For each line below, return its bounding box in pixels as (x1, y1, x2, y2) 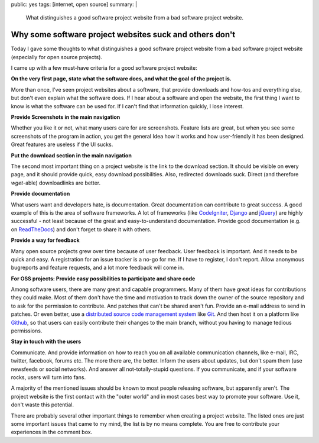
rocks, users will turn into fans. (11, 373, 86, 381)
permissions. (11, 327, 43, 334)
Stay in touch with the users (11, 338, 82, 345)
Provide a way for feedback (11, 237, 80, 244)
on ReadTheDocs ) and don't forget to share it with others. (11, 225, 152, 233)
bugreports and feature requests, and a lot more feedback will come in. (11, 264, 184, 271)
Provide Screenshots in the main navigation (11, 114, 121, 121)
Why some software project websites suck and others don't (11, 30, 236, 40)
